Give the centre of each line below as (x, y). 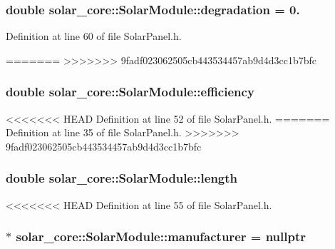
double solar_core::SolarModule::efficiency (130, 92)
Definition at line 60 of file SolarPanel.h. (94, 36)
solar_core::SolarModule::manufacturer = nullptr (161, 237)
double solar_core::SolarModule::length (122, 178)
